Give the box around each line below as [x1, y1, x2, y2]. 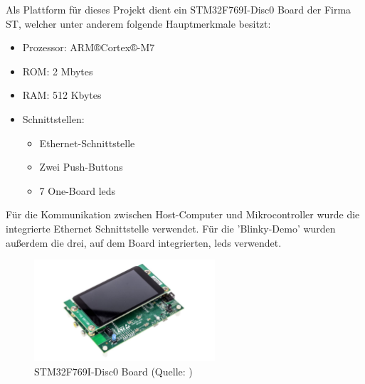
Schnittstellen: [22, 111, 85, 126]
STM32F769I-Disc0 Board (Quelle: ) [34, 363, 193, 378]
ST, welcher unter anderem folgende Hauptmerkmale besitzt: [6, 16, 271, 31]
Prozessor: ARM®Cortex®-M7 [22, 40, 155, 55]
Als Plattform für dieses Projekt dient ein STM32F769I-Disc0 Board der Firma [6, 2, 351, 16]
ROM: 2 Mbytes [22, 63, 93, 78]
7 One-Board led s [39, 183, 116, 198]
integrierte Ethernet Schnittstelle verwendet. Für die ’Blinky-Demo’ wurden [6, 220, 336, 235]
